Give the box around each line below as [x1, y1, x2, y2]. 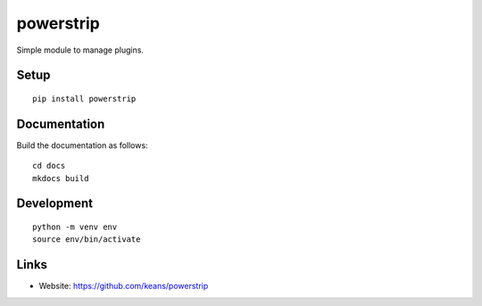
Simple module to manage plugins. [16, 45, 145, 55]
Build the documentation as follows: [16, 139, 148, 151]
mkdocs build [32, 173, 89, 183]
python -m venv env [32, 222, 118, 232]
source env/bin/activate [32, 235, 141, 244]
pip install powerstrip [32, 94, 137, 103]
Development [16, 196, 94, 211]
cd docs [32, 161, 66, 171]
